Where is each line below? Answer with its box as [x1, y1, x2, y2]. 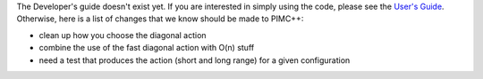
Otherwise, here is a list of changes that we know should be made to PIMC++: [16, 13, 304, 24]
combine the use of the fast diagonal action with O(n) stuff [38, 43, 255, 53]
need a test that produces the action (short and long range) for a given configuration [38, 54, 351, 66]
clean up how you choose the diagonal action [38, 29, 207, 40]
